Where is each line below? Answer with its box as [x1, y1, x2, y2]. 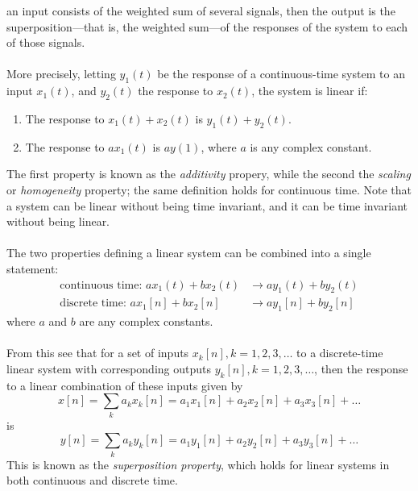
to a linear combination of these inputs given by [6, 377, 243, 393]
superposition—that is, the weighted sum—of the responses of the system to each [6, 18, 408, 35]
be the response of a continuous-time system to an [157, 65, 405, 82]
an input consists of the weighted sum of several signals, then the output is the [6, 2, 395, 19]
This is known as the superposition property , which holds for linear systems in [6, 456, 390, 472]
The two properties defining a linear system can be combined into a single [6, 244, 371, 261]
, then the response [314, 360, 408, 377]
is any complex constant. [250, 138, 372, 155]
